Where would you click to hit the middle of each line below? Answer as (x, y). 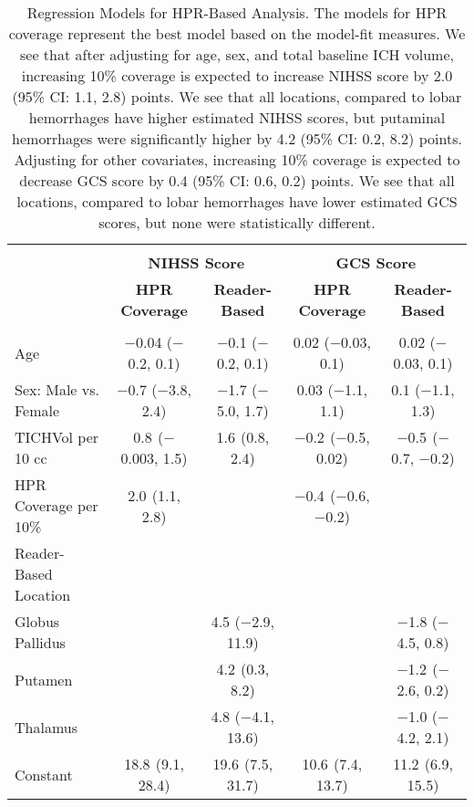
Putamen (44, 679)
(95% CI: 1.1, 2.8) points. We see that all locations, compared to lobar (237, 96)
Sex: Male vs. (57, 389)
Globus (37, 621)
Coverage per (57, 505)
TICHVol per (57, 437)
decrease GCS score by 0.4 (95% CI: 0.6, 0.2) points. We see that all (237, 180)
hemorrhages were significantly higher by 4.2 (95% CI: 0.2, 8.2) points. (237, 138)
